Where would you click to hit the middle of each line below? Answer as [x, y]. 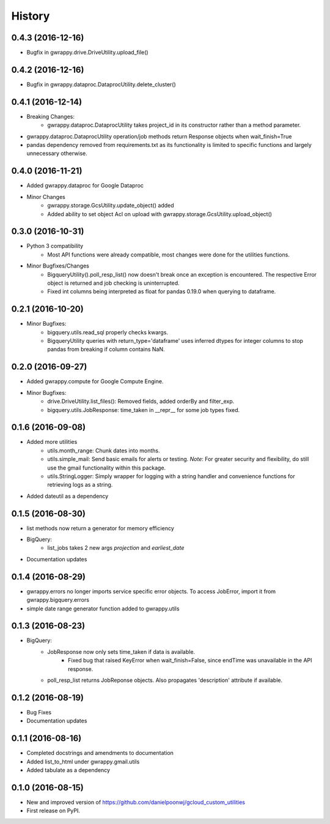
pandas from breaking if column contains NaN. [106, 350]
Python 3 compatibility [55, 246]
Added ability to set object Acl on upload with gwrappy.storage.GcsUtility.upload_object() [159, 214]
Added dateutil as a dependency [68, 496]
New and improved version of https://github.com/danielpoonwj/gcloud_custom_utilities [136, 802]
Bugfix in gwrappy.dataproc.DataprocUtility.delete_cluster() [101, 84]
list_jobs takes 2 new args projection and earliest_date [116, 548]
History [31, 16]
